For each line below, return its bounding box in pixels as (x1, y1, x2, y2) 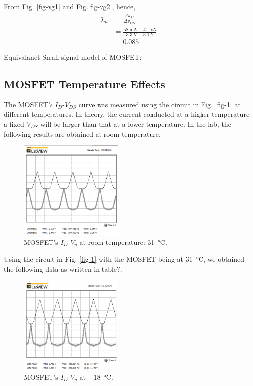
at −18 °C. (79, 371, 113, 382)
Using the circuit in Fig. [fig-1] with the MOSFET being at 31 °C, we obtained (4, 254, 245, 264)
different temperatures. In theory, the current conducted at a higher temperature (4, 109, 250, 119)
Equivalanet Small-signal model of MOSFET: (4, 51, 142, 62)
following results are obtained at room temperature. (4, 128, 161, 139)
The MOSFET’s (4, 99, 53, 109)
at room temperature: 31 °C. (79, 237, 167, 247)
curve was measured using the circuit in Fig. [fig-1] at (78, 99, 241, 109)
